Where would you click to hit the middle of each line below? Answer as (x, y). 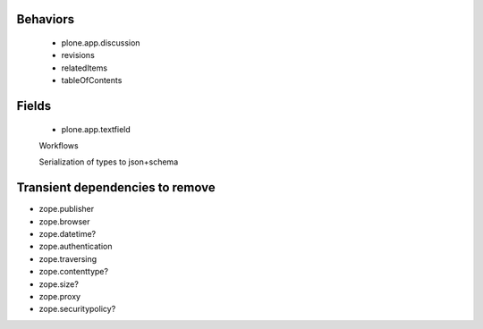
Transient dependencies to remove (116, 188)
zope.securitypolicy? (77, 309)
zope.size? (59, 284)
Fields (34, 106)
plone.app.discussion (101, 43)
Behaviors (46, 19)
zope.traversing (68, 258)
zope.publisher (66, 209)
